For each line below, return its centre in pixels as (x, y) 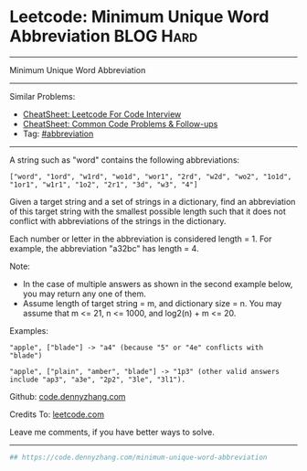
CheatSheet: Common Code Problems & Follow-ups (120, 123)
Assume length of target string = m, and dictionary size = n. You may (152, 303)
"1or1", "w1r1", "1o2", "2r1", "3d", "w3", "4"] (104, 185)
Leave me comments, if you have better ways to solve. (112, 432)
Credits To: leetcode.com (57, 414)
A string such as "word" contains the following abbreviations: (125, 160)
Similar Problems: (42, 96)
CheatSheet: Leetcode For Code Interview (102, 114)
